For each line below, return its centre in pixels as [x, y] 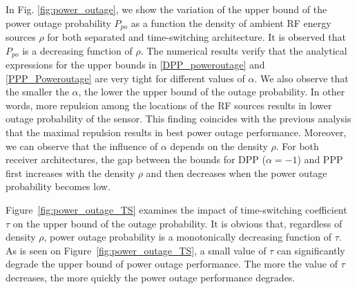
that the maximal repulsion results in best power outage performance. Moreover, [176, 132]
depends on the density [219, 146]
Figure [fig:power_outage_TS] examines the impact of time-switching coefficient [176, 210]
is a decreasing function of [77, 50]
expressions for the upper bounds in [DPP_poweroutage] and [135, 65]
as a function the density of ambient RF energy [231, 22]
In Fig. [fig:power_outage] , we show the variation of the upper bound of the [166, 9]
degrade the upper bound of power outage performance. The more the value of [172, 264]
